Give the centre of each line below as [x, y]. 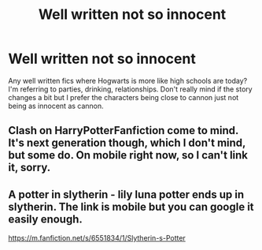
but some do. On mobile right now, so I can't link [128, 155]
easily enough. [45, 219]
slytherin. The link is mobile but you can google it [131, 207]
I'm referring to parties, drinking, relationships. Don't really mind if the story [131, 89]
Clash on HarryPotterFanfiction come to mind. [123, 131]
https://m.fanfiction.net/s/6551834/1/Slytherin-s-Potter [97, 238]
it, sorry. [30, 168]
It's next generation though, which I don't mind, [127, 143]
